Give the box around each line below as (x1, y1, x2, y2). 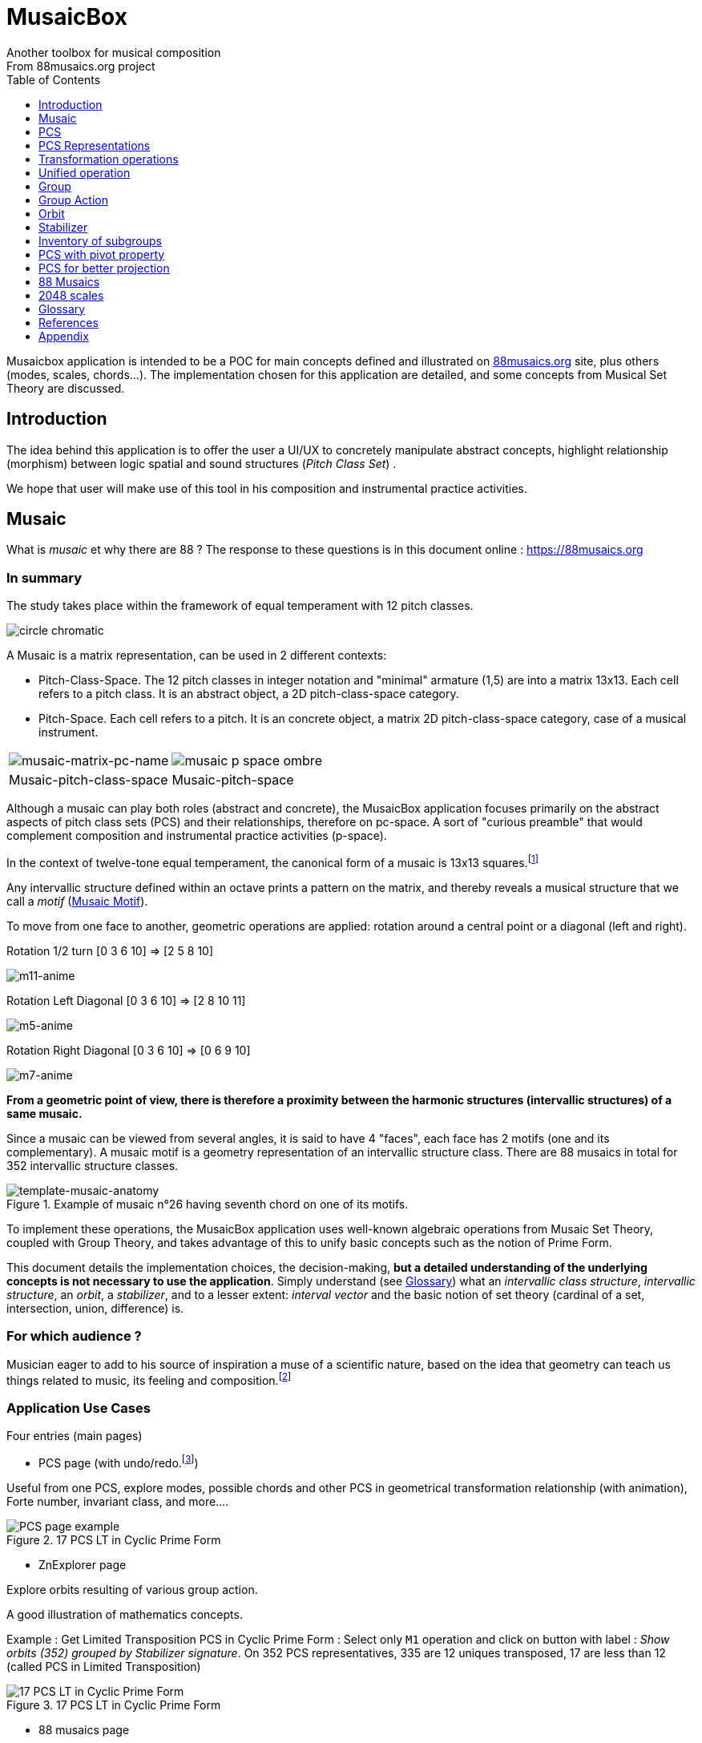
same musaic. (6, 1106, 83, 1120)
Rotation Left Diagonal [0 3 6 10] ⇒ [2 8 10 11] (6, 993, 246, 1007)
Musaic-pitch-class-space (9, 772, 168, 789)
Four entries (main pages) (6, 1429, 143, 1442)
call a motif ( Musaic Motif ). (6, 894, 148, 908)
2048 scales (38, 288, 104, 302)
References (38, 315, 99, 329)
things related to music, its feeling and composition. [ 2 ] (6, 1370, 292, 1387)
